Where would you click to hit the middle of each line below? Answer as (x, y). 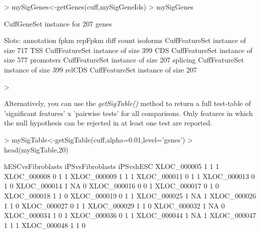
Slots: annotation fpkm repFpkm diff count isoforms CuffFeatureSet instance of (125, 40)
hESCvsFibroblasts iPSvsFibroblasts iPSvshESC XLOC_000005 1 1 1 (112, 166)
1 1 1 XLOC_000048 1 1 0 (45, 225)
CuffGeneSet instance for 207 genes (58, 23)
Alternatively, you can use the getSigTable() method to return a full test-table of (127, 103)
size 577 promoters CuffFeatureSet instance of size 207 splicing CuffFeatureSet (124, 60)
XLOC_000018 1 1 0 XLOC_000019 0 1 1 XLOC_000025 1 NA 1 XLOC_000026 (130, 195)
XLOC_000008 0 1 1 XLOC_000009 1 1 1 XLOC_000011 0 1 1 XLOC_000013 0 (129, 176)
